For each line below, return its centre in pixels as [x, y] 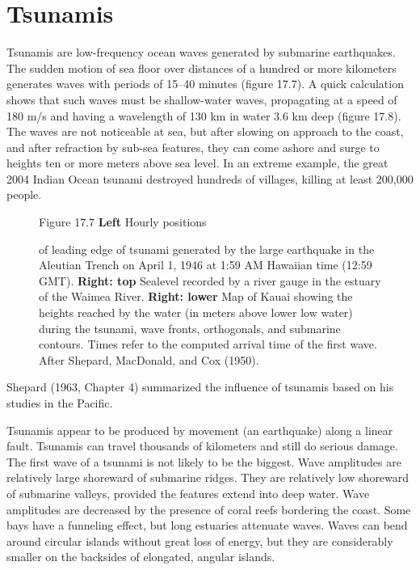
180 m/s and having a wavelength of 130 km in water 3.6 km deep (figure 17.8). [204, 115]
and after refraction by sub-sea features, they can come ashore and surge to [193, 147]
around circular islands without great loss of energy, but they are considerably [200, 540]
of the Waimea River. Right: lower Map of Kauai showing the [196, 296]
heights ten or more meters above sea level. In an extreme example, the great [197, 163]
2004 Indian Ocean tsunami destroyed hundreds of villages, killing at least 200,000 [210, 178]
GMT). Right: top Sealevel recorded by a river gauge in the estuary [210, 280]
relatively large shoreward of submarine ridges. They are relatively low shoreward [208, 477]
